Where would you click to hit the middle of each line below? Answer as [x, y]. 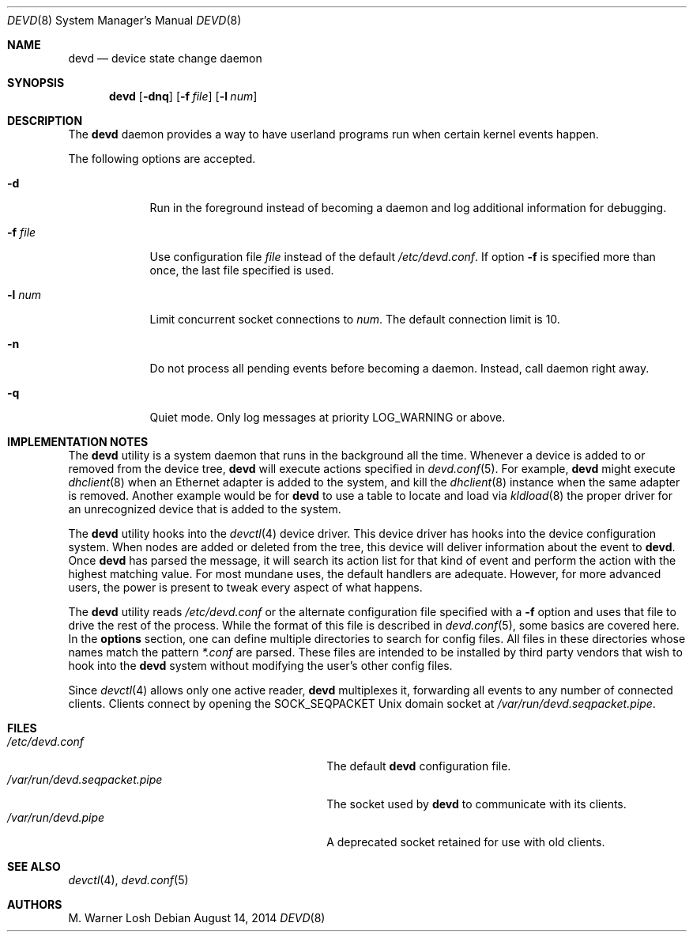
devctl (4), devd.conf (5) [128, 880]
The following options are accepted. [162, 159]
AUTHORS [35, 904]
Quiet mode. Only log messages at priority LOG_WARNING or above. [328, 417]
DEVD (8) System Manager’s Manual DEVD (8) [124, 20]
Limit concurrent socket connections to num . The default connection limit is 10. [355, 319]
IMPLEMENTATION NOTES [78, 442]
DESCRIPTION [45, 121]
